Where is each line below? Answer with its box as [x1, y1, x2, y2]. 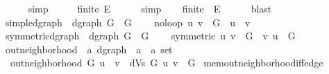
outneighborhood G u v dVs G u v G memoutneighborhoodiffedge [10, 55, 323, 70]
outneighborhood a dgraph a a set [5, 41, 173, 56]
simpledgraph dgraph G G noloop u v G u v [5, 15, 251, 29]
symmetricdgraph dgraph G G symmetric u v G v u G [5, 28, 296, 43]
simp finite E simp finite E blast [28, 1, 272, 15]
